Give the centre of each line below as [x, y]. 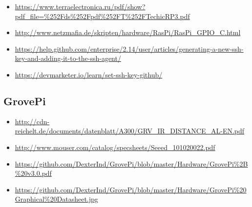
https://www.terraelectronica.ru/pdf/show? [80, 6]
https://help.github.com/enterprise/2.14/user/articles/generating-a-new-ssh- [129, 48]
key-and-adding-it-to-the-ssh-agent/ [68, 58]
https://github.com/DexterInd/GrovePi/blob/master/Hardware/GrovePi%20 [131, 189]
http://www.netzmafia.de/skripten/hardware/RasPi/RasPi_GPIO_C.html [128, 32]
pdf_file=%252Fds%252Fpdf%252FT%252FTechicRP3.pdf [102, 16]
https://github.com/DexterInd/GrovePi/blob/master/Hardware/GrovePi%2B [131, 163]
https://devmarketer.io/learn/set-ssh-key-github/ [89, 74]
